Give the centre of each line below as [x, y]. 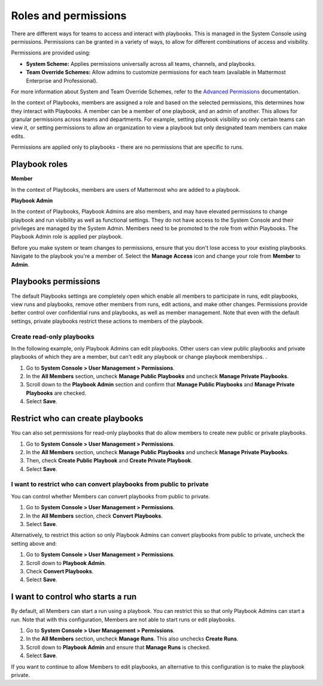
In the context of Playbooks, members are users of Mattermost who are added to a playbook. [126, 189]
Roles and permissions [69, 16]
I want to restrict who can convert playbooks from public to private [110, 484]
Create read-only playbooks [53, 337]
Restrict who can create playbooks [77, 418]
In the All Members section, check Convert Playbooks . [94, 516]
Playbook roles [39, 164]
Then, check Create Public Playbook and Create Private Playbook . [109, 461]
